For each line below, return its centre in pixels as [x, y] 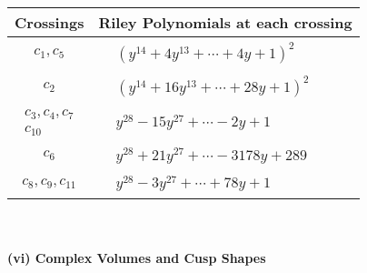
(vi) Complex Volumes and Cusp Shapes [137, 257]
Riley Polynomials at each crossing [225, 22]
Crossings [50, 22]
